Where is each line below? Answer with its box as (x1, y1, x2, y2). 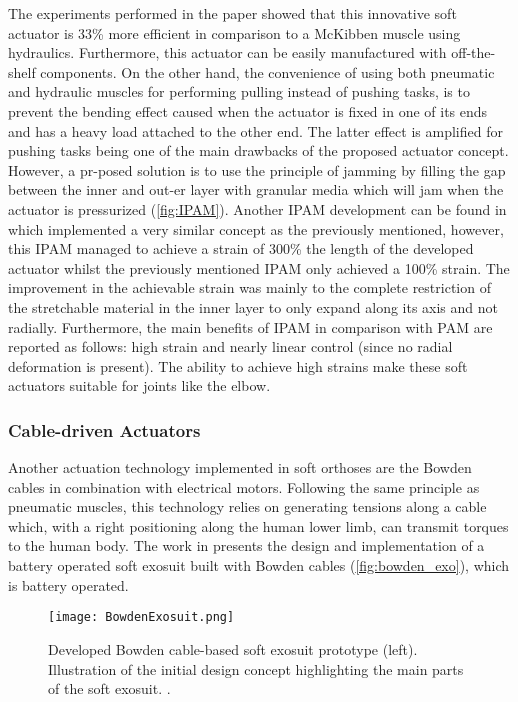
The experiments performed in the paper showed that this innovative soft (8, 3, 457, 23)
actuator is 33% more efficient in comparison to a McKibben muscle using (8, 22, 461, 43)
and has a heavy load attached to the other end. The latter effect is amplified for (8, 120, 503, 141)
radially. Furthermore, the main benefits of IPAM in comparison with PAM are (8, 316, 493, 337)
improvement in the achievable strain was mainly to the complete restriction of (8, 277, 491, 298)
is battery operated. (8, 574, 129, 595)
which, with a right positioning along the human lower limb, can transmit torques (8, 515, 509, 536)
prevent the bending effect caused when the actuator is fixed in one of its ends (8, 100, 488, 121)
